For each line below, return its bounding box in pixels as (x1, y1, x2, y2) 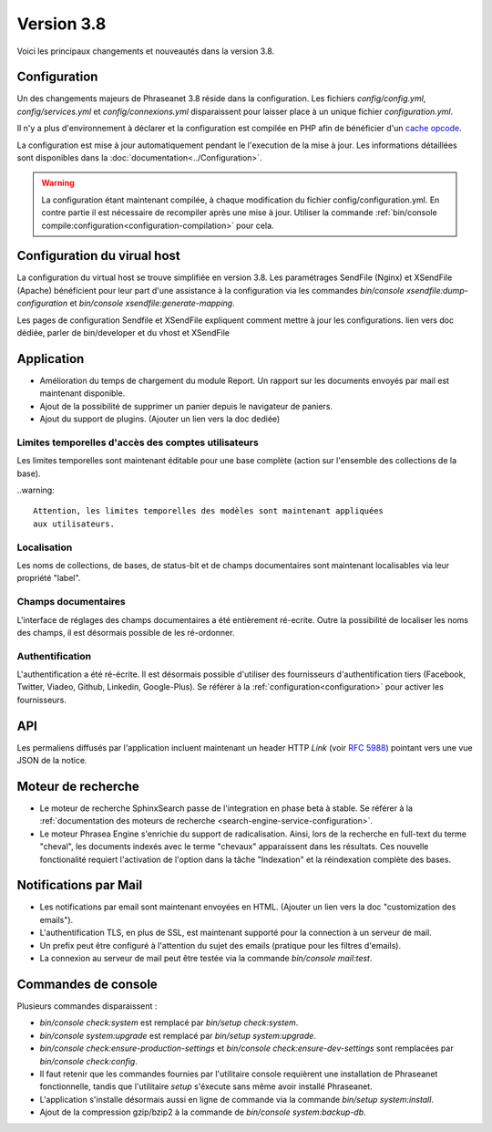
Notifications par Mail (16, 878, 143, 893)
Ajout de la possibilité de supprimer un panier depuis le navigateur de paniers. (39, 400, 333, 411)
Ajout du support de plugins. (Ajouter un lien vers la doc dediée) (39, 413, 281, 424)
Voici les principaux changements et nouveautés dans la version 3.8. (16, 46, 275, 57)
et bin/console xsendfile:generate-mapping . (69, 297, 236, 309)
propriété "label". (16, 573, 81, 584)
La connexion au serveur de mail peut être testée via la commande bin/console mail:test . (39, 953, 373, 964)
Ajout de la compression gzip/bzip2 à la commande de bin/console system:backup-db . (39, 1106, 366, 1117)
